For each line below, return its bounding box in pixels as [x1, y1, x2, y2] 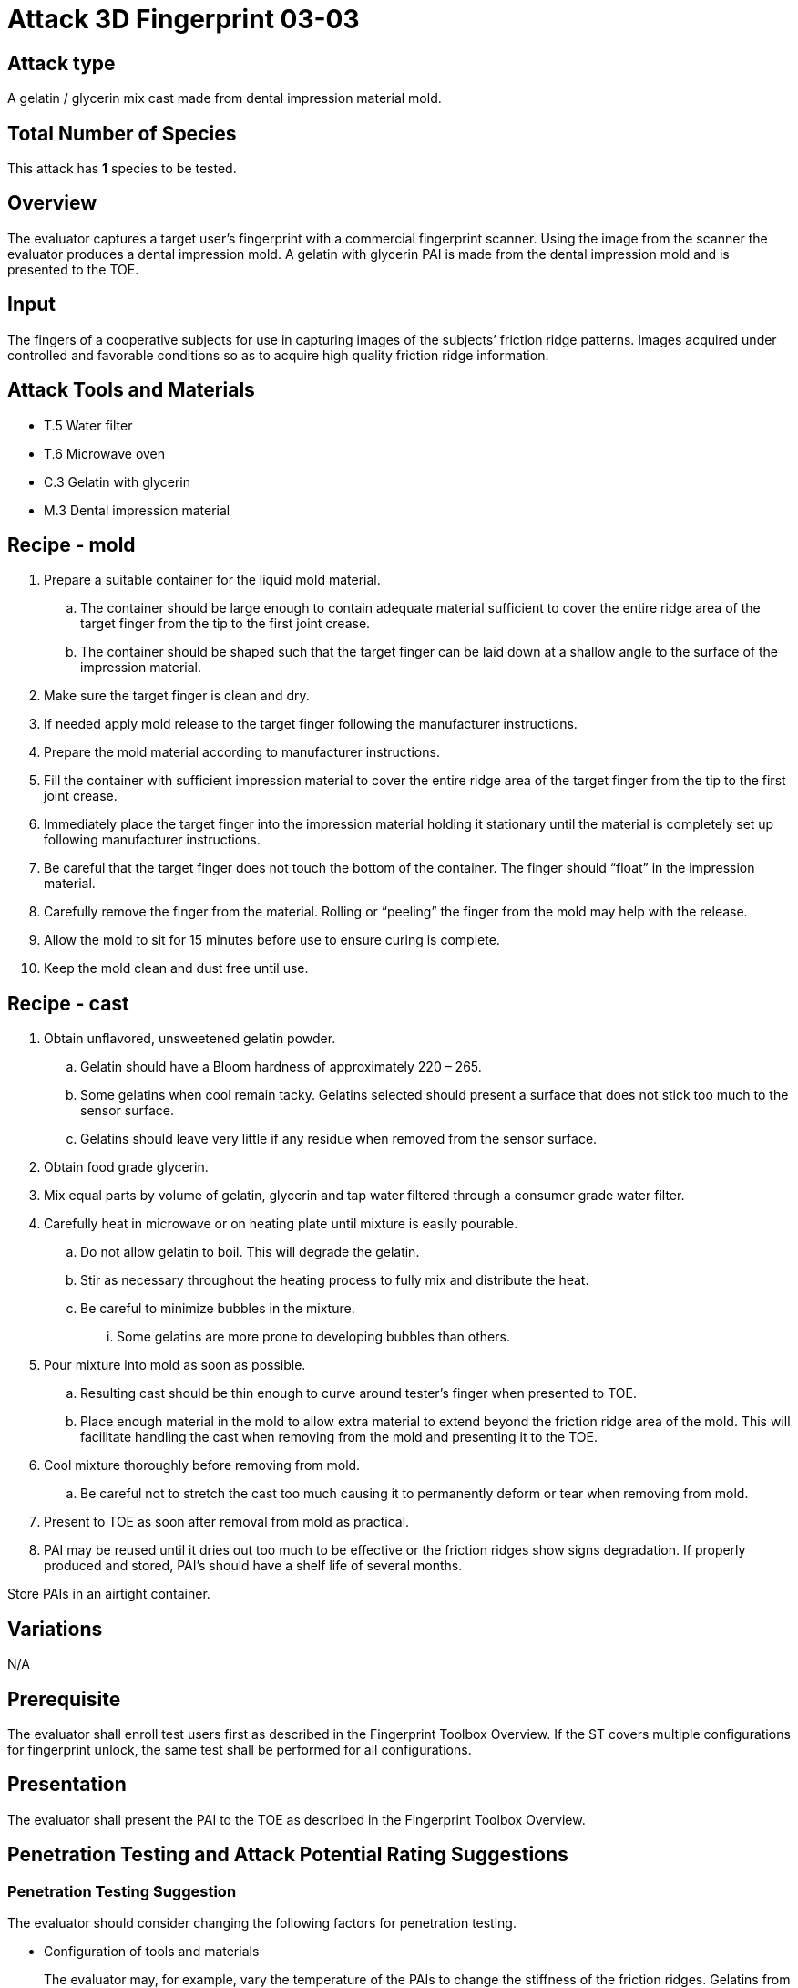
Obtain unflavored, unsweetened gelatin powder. [44, 1030, 336, 1047]
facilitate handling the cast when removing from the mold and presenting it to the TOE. [80, 1429, 598, 1445]
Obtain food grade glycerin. [44, 1159, 209, 1175]
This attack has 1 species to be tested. [7, 160, 237, 177]
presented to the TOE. [7, 261, 139, 277]
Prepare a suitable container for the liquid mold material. [44, 572, 381, 588]
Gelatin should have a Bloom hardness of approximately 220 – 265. [80, 1059, 482, 1075]
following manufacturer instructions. [44, 832, 261, 848]
